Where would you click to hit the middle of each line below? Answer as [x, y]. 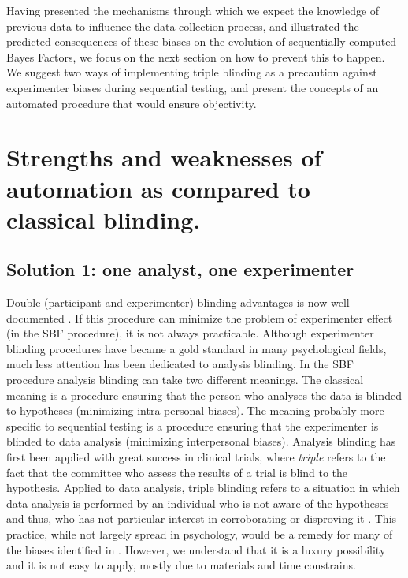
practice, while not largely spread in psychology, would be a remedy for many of [200, 534]
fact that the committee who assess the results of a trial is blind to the [177, 472]
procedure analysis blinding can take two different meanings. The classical [185, 380]
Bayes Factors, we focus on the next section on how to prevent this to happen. [196, 56]
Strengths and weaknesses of [164, 157]
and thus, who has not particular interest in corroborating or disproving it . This [202, 518]
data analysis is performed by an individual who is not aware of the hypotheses [198, 503]
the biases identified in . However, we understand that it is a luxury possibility [196, 549]
